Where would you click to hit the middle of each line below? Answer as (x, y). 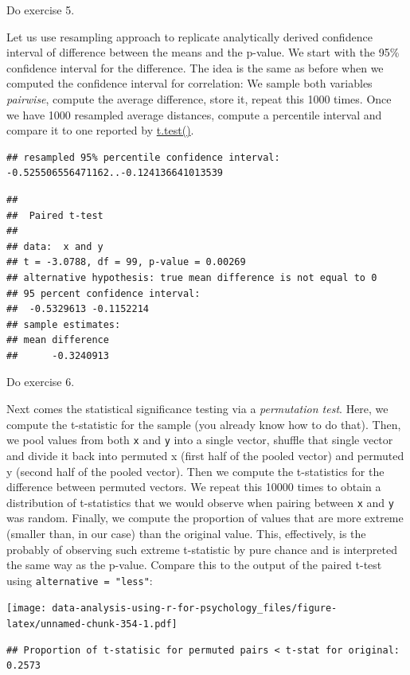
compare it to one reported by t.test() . (100, 130)
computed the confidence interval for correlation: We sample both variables (189, 83)
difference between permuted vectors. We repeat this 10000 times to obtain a (194, 487)
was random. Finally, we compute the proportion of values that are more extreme (205, 518)
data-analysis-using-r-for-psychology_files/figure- (195, 609)
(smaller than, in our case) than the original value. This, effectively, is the (186, 533)
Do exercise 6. (41, 382)
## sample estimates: (64, 324)
